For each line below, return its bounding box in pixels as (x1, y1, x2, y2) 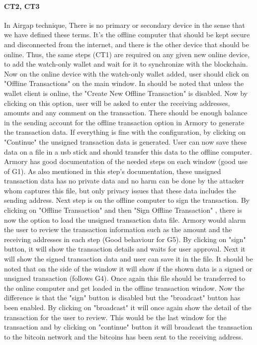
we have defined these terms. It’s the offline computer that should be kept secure (4, 29, 250, 40)
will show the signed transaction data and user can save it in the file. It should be (4, 254, 253, 264)
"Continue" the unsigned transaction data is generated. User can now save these (4, 136, 247, 147)
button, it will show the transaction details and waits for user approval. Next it (4, 244, 246, 254)
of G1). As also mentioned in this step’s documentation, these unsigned (4, 166, 221, 176)
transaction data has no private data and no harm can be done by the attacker (4, 175, 244, 186)
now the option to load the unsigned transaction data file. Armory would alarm (4, 214, 246, 225)
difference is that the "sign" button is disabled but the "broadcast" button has (4, 292, 241, 303)
